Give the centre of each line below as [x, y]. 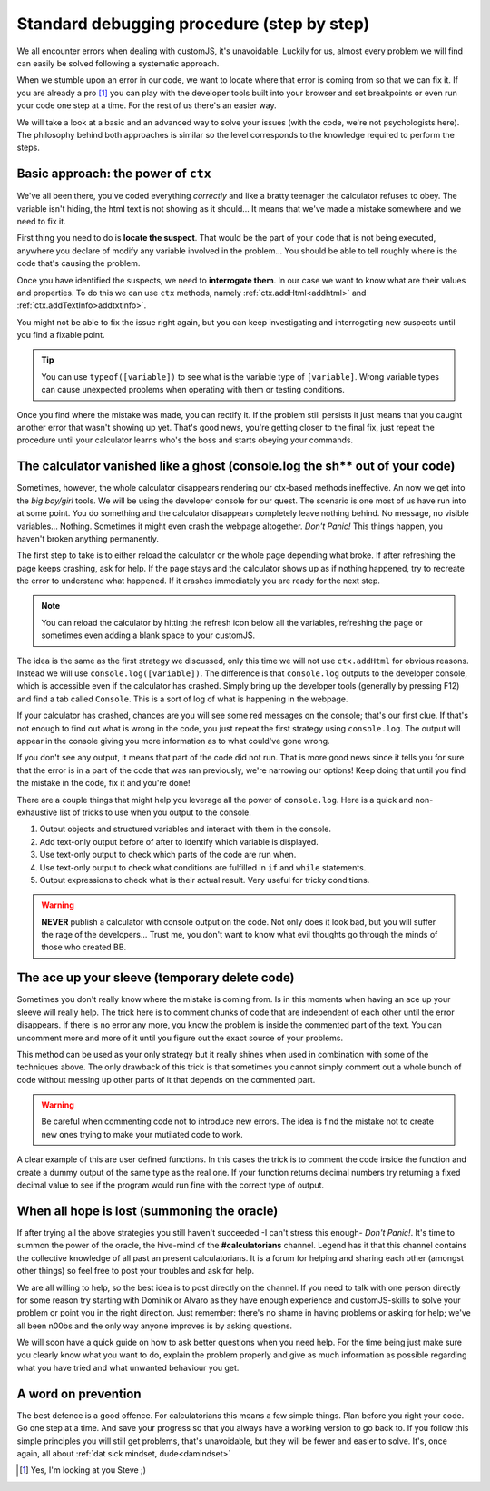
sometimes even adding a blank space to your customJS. [148, 635]
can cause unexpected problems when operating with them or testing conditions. [193, 390]
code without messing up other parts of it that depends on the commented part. [166, 1079]
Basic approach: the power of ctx [114, 174]
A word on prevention [79, 1393]
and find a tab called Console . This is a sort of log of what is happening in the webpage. [182, 699]
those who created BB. [84, 947]
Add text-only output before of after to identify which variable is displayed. [179, 841]
